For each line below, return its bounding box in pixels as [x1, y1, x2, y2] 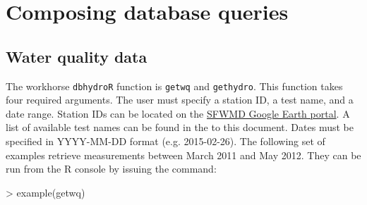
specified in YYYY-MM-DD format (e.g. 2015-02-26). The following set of [6, 134, 325, 149]
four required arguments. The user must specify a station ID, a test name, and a [6, 92, 354, 107]
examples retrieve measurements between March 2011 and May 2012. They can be [6, 147, 361, 162]
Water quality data [6, 45, 148, 67]
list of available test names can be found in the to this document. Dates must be [6, 120, 354, 135]
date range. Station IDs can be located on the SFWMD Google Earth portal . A [6, 106, 350, 120]
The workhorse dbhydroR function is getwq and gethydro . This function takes [6, 78, 343, 93]
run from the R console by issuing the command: [6, 161, 217, 176]
